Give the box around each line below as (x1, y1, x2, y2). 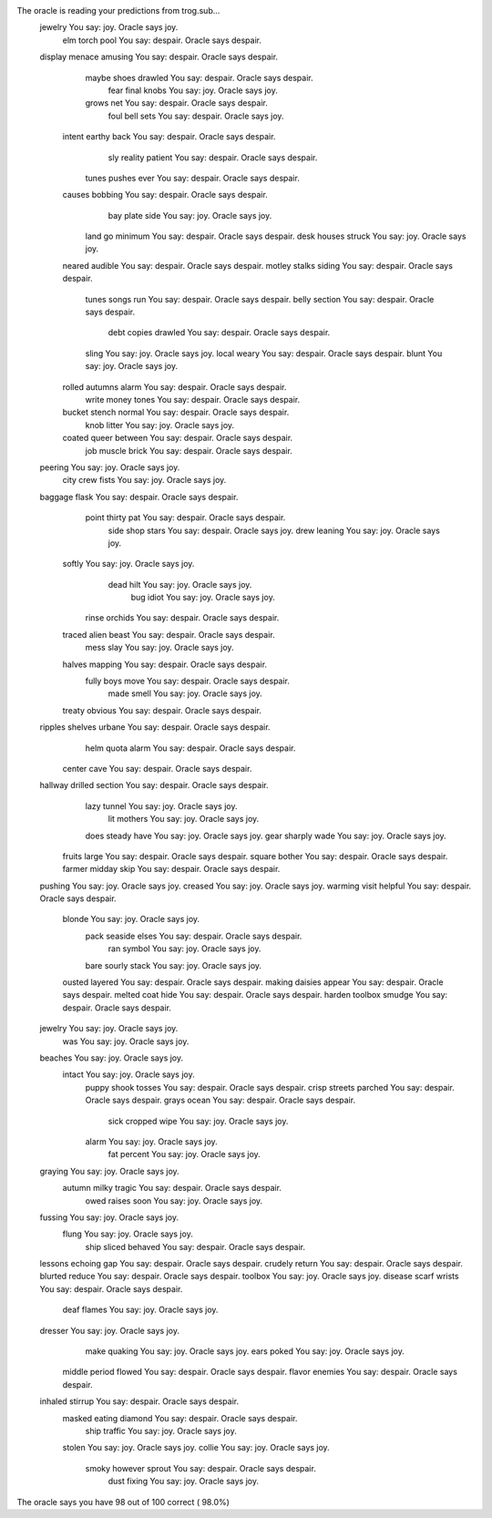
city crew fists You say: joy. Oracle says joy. (62, 475, 227, 486)
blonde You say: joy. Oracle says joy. (62, 914, 200, 925)
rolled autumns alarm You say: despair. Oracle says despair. (62, 381, 287, 392)
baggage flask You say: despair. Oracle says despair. (39, 491, 239, 502)
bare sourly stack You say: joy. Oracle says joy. (85, 959, 262, 970)
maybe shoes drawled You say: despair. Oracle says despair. (85, 72, 313, 83)
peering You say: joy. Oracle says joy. (39, 461, 180, 473)
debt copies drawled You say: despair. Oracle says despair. (108, 327, 331, 338)
